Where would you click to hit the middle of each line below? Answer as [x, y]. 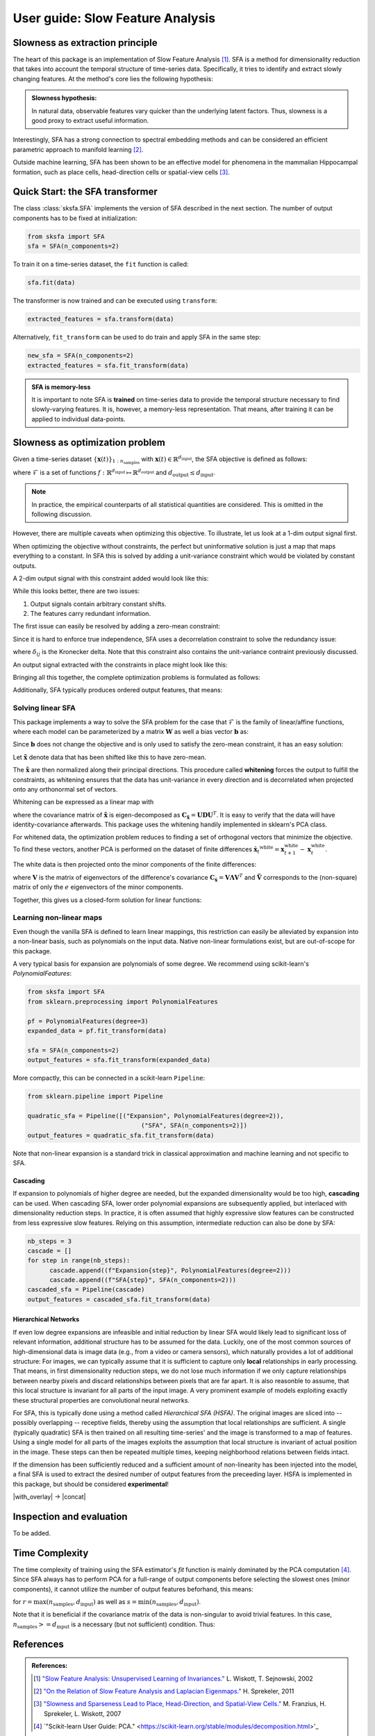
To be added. [32, 1533]
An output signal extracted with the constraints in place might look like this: [120, 665]
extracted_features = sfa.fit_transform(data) [108, 365]
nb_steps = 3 [50, 1241]
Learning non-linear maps [58, 918]
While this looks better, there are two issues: [76, 591]
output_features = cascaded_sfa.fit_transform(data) [119, 1299]
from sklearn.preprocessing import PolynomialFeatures [123, 1001]
